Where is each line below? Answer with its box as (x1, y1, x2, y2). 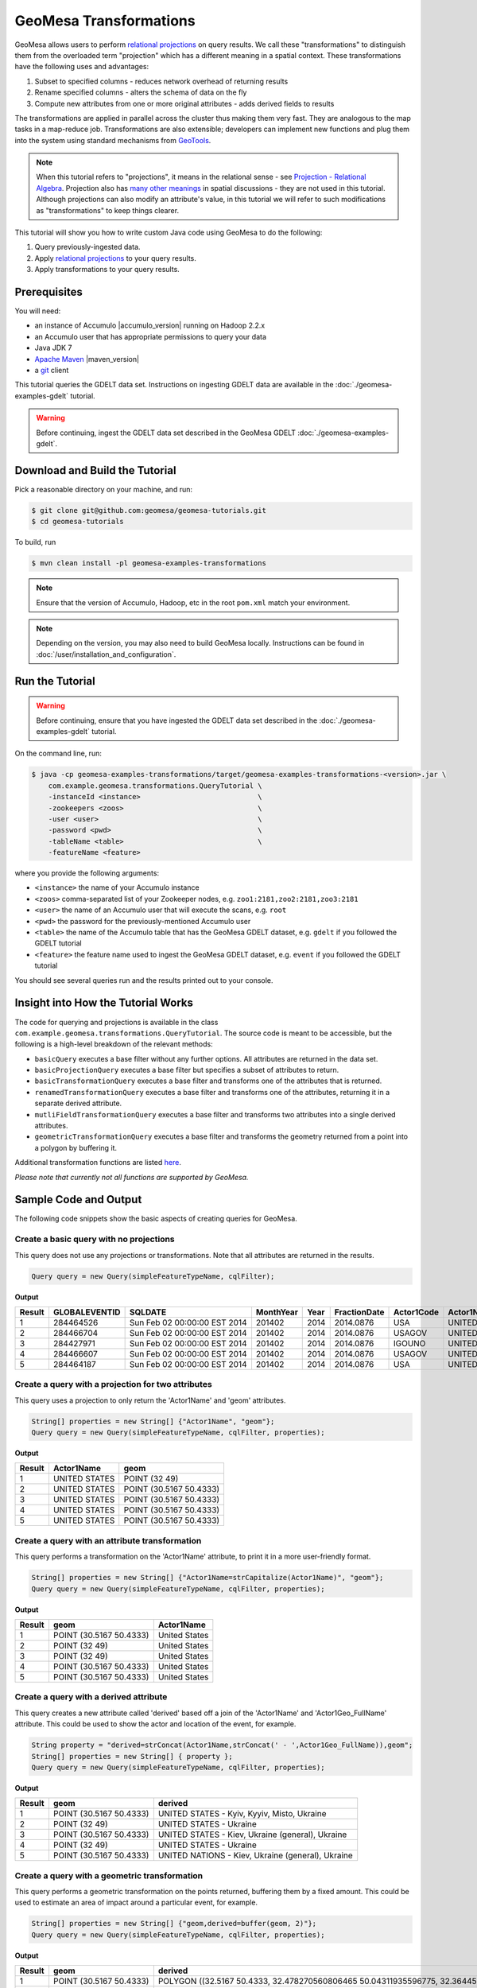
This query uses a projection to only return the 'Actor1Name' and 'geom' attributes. (14, 1396, 286, 1405)
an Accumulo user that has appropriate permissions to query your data (34, 332, 266, 341)
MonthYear (255, 1307, 298, 1318)
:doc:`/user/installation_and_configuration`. (36, 649, 176, 659)
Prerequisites (14, 285, 83, 298)
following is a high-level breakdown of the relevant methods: (14, 1039, 214, 1049)
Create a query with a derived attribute (14, 1691, 168, 1703)
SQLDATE (129, 1307, 167, 1318)
